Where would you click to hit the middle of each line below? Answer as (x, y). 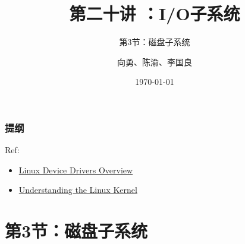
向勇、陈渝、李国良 (155, 61)
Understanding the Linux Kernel (78, 190)
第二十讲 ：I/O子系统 (155, 13)
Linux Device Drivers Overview (76, 169)
